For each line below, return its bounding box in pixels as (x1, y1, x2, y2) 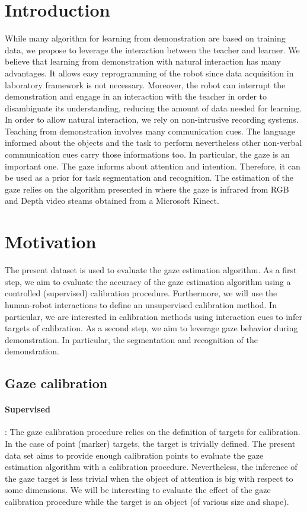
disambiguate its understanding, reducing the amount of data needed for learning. (5, 101, 302, 114)
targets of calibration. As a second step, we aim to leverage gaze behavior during (5, 322, 298, 334)
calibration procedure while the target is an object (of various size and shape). (5, 495, 289, 508)
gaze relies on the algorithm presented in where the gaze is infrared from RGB (5, 183, 289, 195)
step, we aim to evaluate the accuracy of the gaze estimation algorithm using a (5, 275, 291, 287)
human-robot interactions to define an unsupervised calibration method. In (5, 298, 277, 311)
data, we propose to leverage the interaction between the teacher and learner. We (5, 43, 300, 56)
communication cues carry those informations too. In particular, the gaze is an (5, 148, 290, 161)
